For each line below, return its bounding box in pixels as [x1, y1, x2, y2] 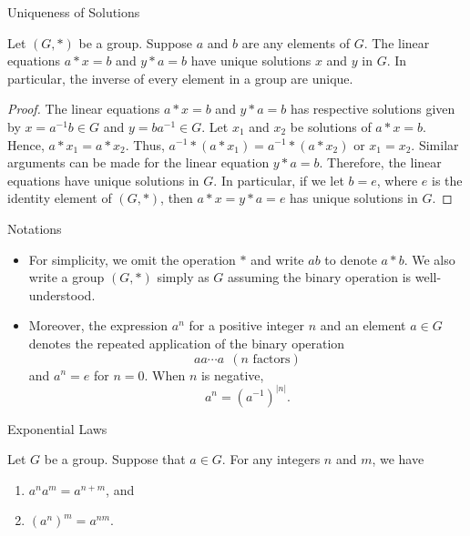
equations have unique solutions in [7, 170, 199, 189]
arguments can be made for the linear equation [7, 153, 270, 172]
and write [250, 249, 304, 268]
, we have [372, 450, 424, 469]
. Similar [411, 135, 459, 154]
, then [160, 188, 193, 207]
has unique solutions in [290, 188, 418, 207]
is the [432, 170, 463, 189]
